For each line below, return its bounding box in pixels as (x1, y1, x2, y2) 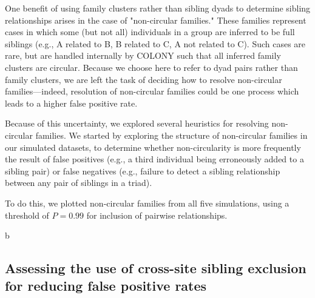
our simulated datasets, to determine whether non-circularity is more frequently (5, 141, 301, 153)
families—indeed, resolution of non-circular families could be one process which (5, 85, 299, 98)
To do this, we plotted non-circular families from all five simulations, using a (5, 196, 290, 209)
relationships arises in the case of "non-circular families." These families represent (5, 13, 307, 26)
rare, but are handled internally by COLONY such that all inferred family (5, 49, 281, 62)
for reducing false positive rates (5, 276, 207, 295)
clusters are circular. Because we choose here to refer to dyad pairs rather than (5, 61, 298, 73)
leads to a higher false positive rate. (5, 96, 138, 109)
